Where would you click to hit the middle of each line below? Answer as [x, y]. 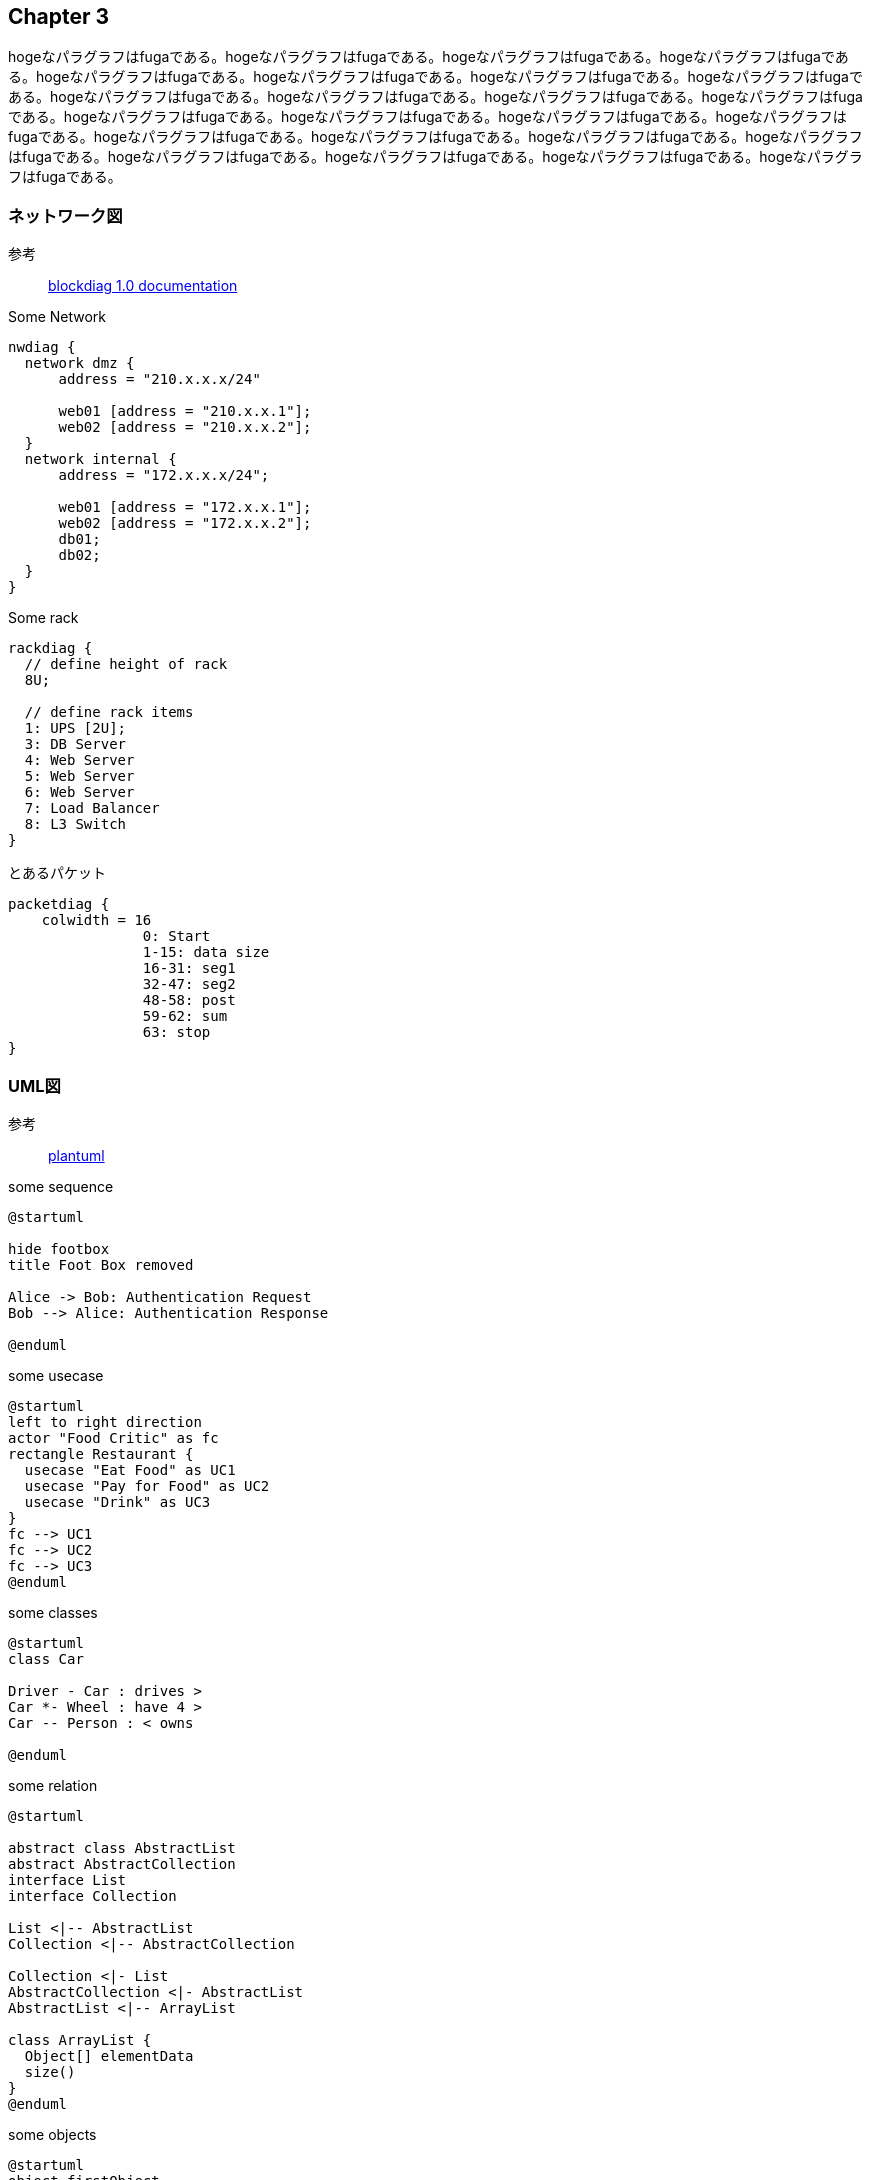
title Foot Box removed [101, 1264]
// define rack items [109, 712]
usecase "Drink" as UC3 [117, 1501]
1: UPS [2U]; [75, 728]
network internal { [100, 459]
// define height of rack [126, 664]
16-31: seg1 [189, 968]
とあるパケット [57, 873]
